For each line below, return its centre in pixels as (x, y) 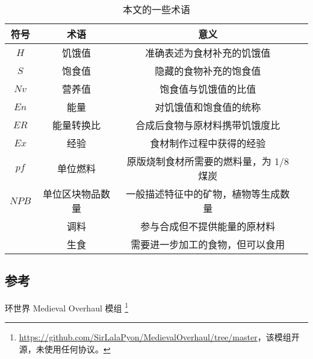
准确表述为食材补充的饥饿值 (208, 53)
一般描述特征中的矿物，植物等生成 (203, 194)
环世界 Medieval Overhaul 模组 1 (67, 307)
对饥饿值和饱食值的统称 (208, 107)
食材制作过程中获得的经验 (208, 143)
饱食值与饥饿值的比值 (208, 89)
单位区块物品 (71, 194)
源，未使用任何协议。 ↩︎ (65, 349)
